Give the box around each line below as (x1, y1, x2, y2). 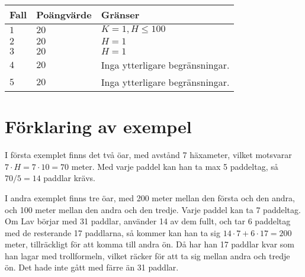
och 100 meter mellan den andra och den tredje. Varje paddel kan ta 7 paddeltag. (5, 203, 301, 215)
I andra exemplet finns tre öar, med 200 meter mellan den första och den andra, (5, 191, 295, 204)
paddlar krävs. (43, 172, 95, 184)
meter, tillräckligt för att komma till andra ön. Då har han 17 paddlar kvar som (5, 238, 295, 250)
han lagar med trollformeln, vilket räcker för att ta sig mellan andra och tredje (5, 249, 290, 262)
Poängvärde (36, 8, 92, 21)
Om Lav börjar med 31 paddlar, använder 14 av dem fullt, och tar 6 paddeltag (5, 215, 291, 227)
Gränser (101, 8, 140, 21)
